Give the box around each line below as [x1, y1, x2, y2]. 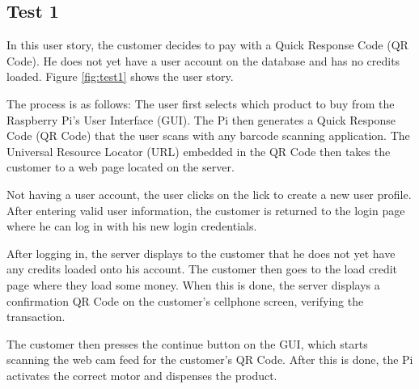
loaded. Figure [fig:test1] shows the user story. [6, 68, 234, 85]
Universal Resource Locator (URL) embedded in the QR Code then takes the [6, 142, 391, 159]
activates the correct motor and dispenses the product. [6, 366, 277, 383]
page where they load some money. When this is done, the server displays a [6, 276, 380, 293]
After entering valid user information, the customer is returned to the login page [6, 201, 405, 218]
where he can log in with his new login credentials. [6, 218, 257, 235]
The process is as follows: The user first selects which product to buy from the [6, 95, 395, 112]
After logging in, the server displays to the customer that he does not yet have [6, 244, 396, 261]
